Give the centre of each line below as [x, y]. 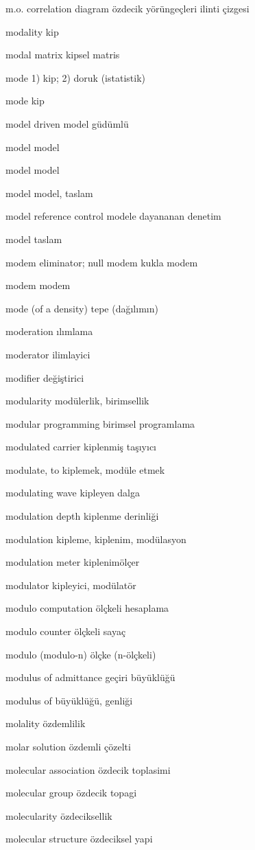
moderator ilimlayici [48, 354]
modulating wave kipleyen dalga [73, 493]
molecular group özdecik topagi [71, 793]
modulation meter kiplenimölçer [73, 562]
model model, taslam [49, 193]
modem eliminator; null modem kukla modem [102, 262]
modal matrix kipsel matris [63, 55]
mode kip [25, 101]
